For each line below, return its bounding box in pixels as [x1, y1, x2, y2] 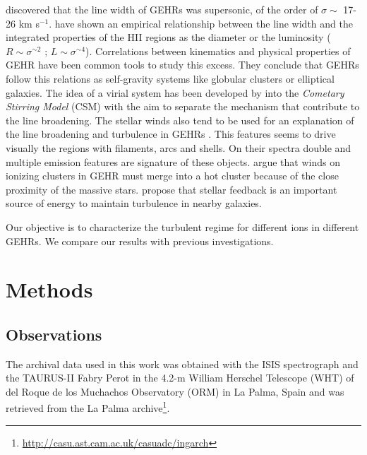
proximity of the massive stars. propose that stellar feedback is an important [6, 182, 337, 196]
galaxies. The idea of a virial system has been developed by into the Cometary [6, 85, 344, 100]
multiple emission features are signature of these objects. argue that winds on [6, 154, 340, 169]
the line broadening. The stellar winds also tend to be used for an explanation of [6, 112, 354, 127]
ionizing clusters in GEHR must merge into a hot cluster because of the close [6, 168, 339, 183]
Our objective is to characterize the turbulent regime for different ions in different [6, 219, 359, 234]
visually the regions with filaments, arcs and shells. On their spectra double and [6, 140, 351, 155]
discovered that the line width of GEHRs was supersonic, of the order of [6, 2, 318, 16]
